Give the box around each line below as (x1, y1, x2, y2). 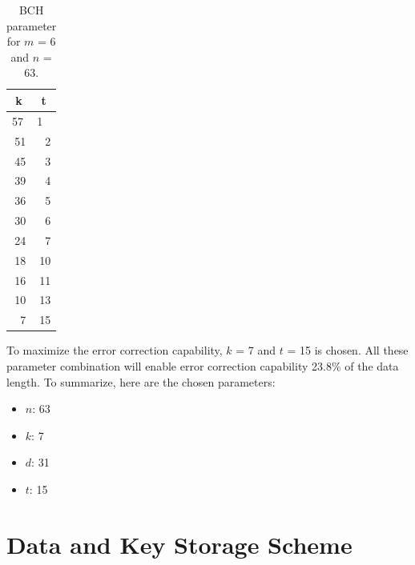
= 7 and (236, 342, 276, 359)
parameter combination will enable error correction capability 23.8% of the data (6, 357, 399, 374)
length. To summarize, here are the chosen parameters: (6, 373, 276, 390)
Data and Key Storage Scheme (6, 527, 353, 560)
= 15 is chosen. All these (287, 342, 409, 359)
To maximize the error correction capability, (6, 342, 223, 359)
